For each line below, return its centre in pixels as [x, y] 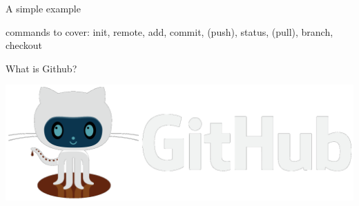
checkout [24, 45]
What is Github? [41, 68]
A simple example [43, 8]
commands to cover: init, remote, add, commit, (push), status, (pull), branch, [169, 31]
